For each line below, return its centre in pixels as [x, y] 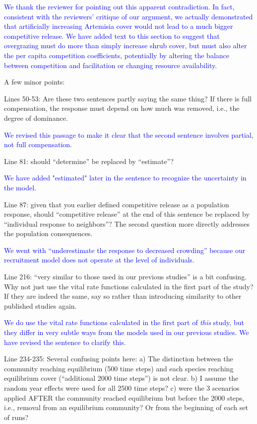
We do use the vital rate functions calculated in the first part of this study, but [124, 322]
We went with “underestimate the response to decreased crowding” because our [125, 250]
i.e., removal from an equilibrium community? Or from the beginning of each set [126, 407]
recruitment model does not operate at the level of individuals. [99, 260]
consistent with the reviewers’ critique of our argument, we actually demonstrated [128, 16]
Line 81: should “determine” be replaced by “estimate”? [89, 161]
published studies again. [40, 305]
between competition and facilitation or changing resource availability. [111, 65]
